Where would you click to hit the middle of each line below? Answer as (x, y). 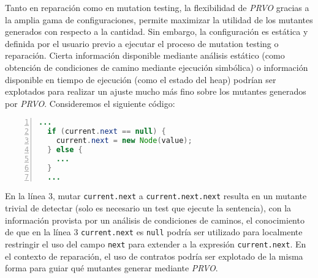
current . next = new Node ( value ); (124, 141)
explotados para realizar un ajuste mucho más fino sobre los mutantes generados (156, 91)
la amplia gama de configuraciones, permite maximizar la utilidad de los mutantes (159, 19)
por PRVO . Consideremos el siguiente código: (90, 103)
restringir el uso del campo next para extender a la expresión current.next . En (156, 243)
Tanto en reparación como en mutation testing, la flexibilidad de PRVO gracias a (157, 7)
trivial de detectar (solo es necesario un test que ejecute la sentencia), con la (148, 208)
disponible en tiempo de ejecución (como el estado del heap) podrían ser (141, 79)
